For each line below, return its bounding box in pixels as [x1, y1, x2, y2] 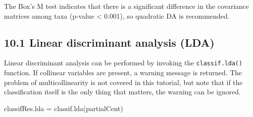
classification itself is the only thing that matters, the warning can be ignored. [4, 87, 241, 97]
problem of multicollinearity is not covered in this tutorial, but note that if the [4, 77, 243, 87]
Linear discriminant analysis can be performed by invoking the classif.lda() [4, 58, 243, 68]
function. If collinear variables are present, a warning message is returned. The [4, 67, 242, 78]
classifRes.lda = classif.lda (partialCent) [4, 103, 123, 113]
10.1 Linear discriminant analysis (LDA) [4, 34, 215, 50]
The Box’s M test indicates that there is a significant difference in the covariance [4, 1, 249, 11]
